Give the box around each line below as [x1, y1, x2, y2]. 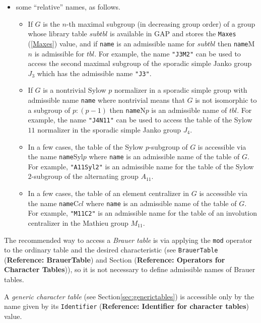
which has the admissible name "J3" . [37, 68, 152, 78]
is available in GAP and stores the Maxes [110, 28, 236, 39]
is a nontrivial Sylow [43, 85, 106, 95]
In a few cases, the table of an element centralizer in [28, 188, 189, 199]
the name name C [28, 198, 79, 208]
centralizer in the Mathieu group [28, 217, 128, 228]
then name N [109, 104, 146, 115]
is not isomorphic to [195, 95, 257, 105]
